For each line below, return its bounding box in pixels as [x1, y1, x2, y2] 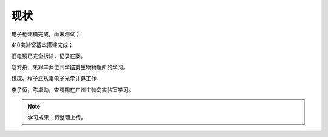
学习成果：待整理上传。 [27, 114, 86, 121]
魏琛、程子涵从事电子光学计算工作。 [11, 75, 102, 82]
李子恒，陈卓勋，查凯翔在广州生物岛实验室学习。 [11, 85, 134, 93]
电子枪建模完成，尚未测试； [11, 30, 81, 38]
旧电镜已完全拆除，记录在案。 [11, 52, 86, 60]
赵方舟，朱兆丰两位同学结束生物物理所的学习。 [11, 64, 129, 71]
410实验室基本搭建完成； [11, 41, 74, 48]
